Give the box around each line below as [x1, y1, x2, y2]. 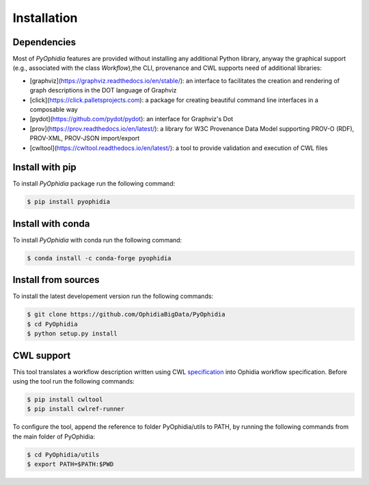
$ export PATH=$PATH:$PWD [27, 460, 114, 469]
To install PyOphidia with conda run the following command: [12, 236, 182, 244]
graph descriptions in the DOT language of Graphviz [29, 86, 177, 95]
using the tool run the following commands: [12, 377, 135, 386]
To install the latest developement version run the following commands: [12, 292, 214, 301]
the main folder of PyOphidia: [12, 432, 96, 440]
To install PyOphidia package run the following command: [12, 179, 176, 188]
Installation [12, 10, 78, 25]
